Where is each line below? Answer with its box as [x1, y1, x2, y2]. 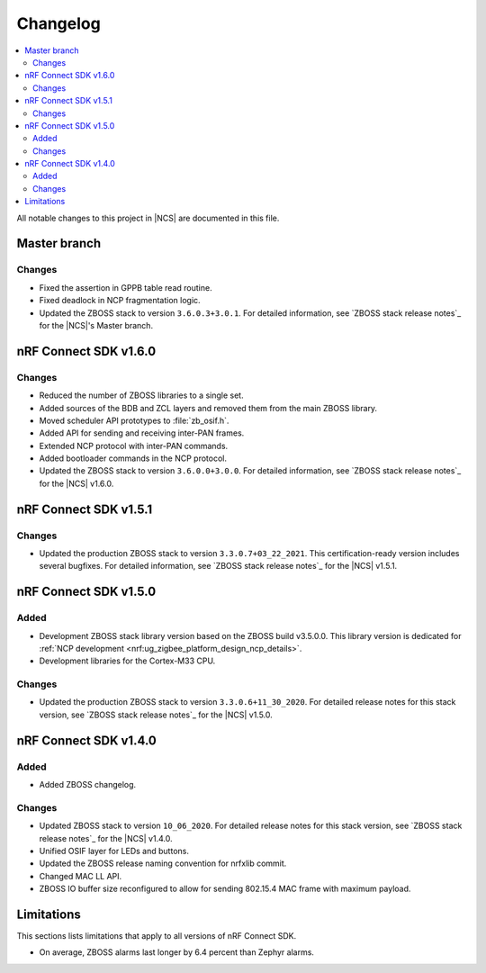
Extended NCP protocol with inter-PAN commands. [39, 440, 229, 451]
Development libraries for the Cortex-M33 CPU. [39, 655, 216, 666]
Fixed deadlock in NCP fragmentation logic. [39, 295, 202, 306]
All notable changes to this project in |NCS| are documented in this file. [16, 212, 280, 223]
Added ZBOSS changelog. [39, 779, 137, 790]
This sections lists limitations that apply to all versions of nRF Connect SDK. [16, 931, 297, 941]
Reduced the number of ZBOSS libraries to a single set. [39, 390, 244, 401]
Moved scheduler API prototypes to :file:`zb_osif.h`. [39, 415, 229, 426]
